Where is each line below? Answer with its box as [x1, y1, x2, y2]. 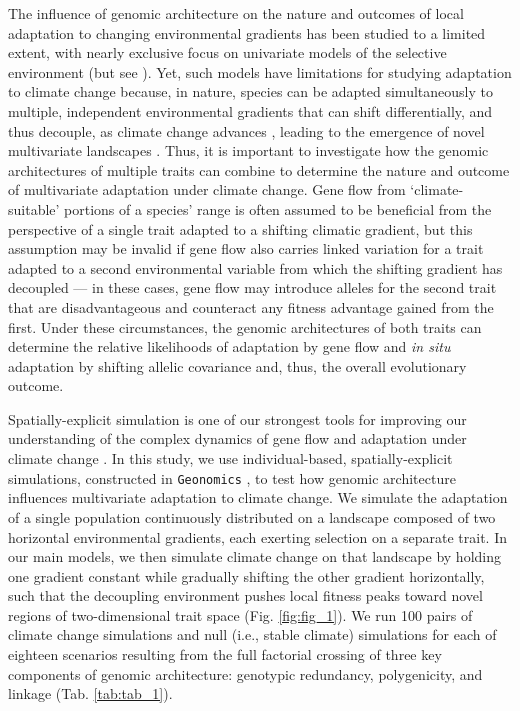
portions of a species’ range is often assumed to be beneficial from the [64, 198, 492, 219]
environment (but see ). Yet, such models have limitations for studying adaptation [8, 61, 512, 82]
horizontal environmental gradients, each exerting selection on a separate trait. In [8, 526, 508, 547]
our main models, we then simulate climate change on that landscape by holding [8, 546, 501, 567]
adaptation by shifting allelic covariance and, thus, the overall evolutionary [8, 355, 467, 376]
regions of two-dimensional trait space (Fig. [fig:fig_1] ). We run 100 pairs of [8, 604, 473, 625]
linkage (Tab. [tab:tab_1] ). [8, 683, 173, 704]
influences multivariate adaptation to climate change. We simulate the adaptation [8, 487, 508, 508]
